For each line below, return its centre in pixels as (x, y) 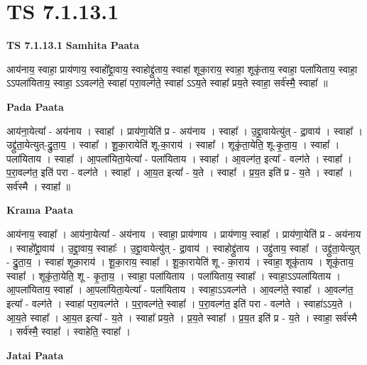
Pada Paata (35, 106)
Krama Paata (40, 210)
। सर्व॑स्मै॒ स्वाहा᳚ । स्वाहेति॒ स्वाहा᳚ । (69, 331)
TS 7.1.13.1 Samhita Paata (73, 45)
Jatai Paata (35, 355)
